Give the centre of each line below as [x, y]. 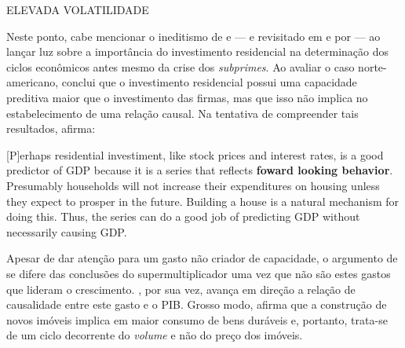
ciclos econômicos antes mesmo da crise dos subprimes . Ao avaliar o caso [181, 66]
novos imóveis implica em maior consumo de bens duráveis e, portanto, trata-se [197, 319]
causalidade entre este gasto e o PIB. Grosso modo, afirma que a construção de [197, 304]
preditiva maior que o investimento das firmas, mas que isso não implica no [187, 97]
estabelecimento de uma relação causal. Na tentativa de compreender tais [182, 113]
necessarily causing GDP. [67, 231]
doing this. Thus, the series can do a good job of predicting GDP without [183, 216]
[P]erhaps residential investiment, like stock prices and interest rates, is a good [195, 154]
